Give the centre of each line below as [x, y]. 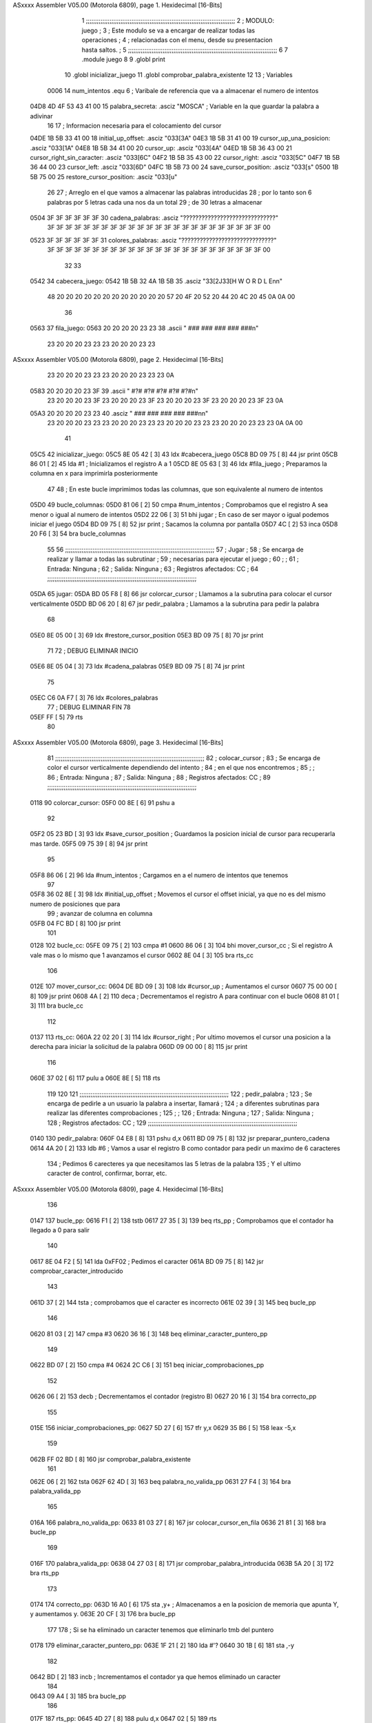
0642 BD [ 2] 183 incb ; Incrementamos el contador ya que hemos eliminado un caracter [155, 1677]
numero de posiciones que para [75, 904]
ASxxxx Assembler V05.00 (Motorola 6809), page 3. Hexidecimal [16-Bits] [118, 742]
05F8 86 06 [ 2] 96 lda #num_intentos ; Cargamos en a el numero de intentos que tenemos [159, 875]
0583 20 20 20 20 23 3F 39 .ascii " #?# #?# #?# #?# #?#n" [114, 391]
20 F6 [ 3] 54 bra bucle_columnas [78, 533]
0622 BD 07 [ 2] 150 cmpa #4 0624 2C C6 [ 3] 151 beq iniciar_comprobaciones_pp [147, 1365]
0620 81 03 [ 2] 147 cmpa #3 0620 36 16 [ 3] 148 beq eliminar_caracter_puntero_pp [149, 1334]
